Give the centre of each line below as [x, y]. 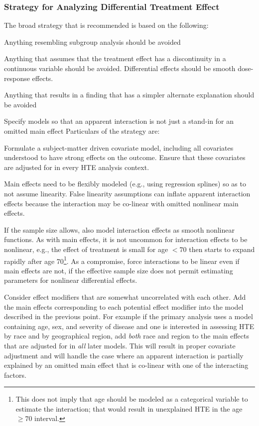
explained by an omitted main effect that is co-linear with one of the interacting [126, 365]
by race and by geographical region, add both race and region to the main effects [127, 336]
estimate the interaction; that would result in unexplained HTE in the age [129, 408]
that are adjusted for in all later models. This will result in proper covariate [120, 345]
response [17, 78]
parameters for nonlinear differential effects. [71, 280]
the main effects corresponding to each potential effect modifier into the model [124, 306]
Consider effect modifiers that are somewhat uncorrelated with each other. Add [125, 297]
